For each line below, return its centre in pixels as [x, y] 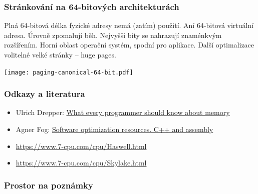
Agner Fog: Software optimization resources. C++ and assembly [114, 129]
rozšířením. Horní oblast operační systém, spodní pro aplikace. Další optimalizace [129, 45]
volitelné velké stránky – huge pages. [60, 54]
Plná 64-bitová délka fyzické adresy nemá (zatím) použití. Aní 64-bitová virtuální [129, 25]
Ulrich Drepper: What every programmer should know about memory [123, 112]
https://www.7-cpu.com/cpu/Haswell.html [81, 146]
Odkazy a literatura [45, 94]
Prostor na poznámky [49, 185]
